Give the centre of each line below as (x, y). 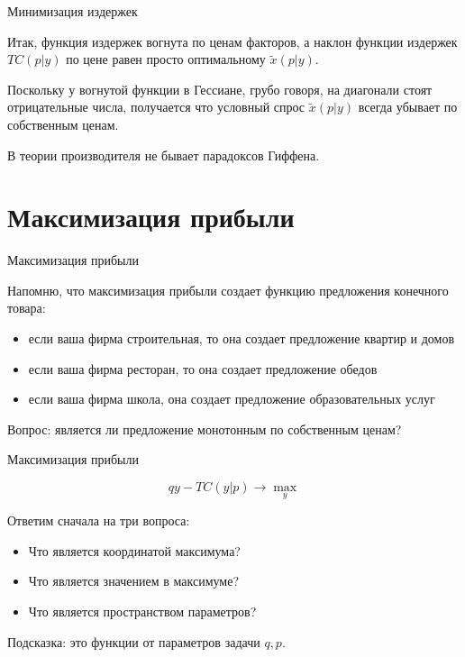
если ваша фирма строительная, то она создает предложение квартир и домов (242, 338)
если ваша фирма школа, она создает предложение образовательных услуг (232, 399)
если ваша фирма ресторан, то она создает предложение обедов (203, 368)
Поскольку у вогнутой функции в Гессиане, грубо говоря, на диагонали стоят (220, 89)
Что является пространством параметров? (142, 611)
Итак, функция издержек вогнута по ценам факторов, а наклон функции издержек (232, 41)
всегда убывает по (408, 107)
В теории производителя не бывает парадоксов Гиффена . (164, 155)
